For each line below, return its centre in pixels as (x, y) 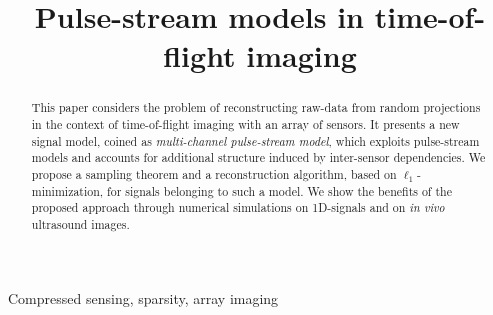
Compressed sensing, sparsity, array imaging (143, 297)
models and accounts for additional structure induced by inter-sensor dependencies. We (258, 157)
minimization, (67, 190)
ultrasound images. (80, 223)
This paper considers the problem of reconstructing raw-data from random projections (256, 107)
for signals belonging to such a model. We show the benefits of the (279, 190)
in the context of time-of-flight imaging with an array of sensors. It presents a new (245, 124)
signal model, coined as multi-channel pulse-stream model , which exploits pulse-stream (255, 140)
